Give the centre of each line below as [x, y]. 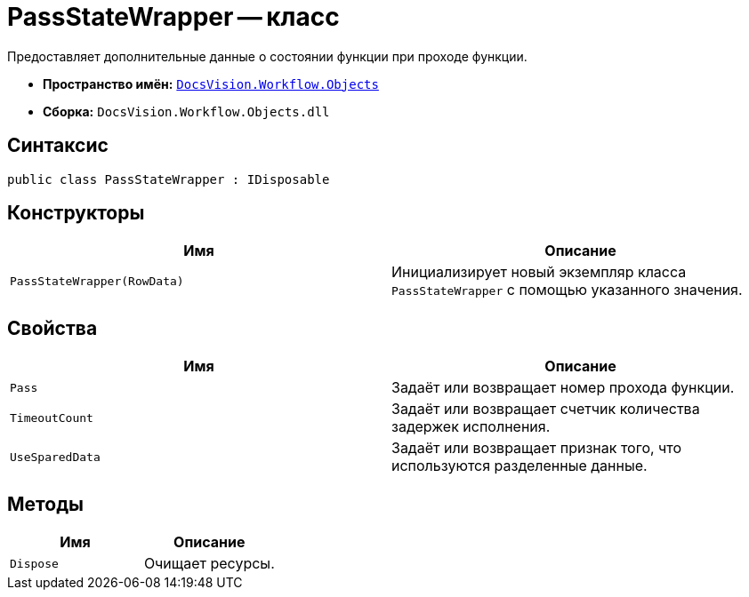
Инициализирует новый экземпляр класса [539, 272]
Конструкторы [76, 213]
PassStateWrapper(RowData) [97, 281]
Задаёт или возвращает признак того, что [537, 448]
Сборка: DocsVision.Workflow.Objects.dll [186, 111]
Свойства [52, 328]
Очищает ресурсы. [209, 564]
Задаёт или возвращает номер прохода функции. [563, 388]
